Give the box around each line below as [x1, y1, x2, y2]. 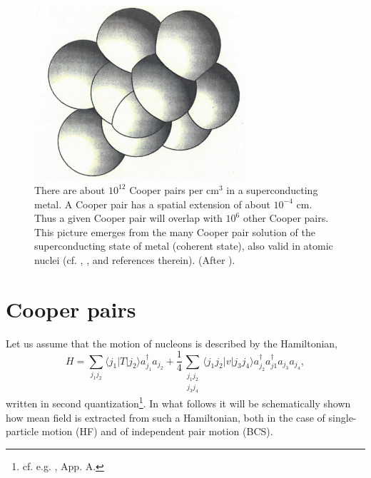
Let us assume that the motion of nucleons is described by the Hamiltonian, [6, 335, 338, 350]
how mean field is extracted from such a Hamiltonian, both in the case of [6, 410, 325, 424]
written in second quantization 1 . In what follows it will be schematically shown [6, 394, 351, 410]
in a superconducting [226, 182, 318, 197]
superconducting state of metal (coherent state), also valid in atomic [34, 238, 333, 253]
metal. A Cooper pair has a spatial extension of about [34, 196, 270, 211]
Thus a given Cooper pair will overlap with [34, 210, 223, 225]
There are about [34, 182, 106, 197]
